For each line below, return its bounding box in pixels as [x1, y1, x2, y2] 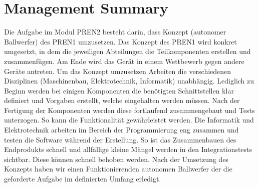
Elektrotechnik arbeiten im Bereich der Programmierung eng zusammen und [4, 124, 239, 135]
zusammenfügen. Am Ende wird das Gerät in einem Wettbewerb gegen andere [4, 55, 244, 66]
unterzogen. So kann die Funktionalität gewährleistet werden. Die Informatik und [4, 114, 254, 125]
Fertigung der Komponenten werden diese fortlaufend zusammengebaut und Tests [4, 104, 255, 115]
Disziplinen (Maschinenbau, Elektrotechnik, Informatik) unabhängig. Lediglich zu [4, 75, 254, 86]
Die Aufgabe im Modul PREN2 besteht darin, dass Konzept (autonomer [4, 26, 226, 37]
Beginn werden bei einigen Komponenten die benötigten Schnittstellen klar [4, 85, 234, 95]
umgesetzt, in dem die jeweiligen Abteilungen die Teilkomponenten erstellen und [4, 46, 251, 56]
